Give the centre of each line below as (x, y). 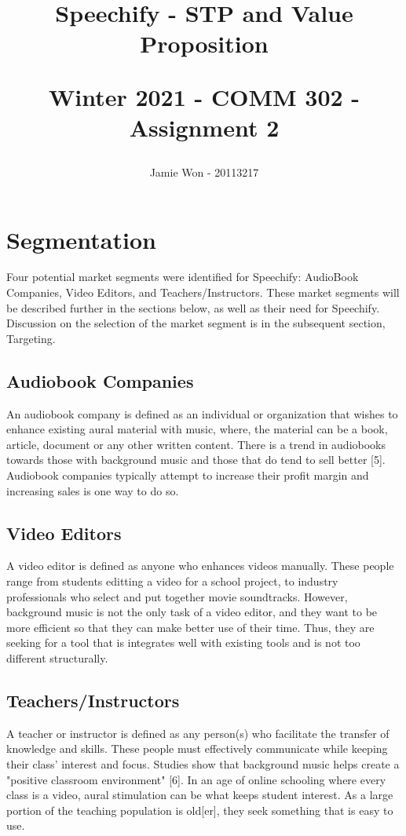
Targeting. (31, 338)
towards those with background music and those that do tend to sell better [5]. (196, 460)
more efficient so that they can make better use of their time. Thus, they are (190, 627)
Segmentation (81, 239)
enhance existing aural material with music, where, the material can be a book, (197, 429)
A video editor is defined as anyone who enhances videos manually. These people (200, 566)
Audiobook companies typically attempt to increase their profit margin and (188, 475)
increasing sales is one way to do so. (93, 490)
